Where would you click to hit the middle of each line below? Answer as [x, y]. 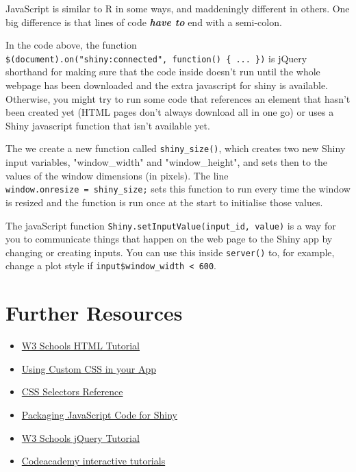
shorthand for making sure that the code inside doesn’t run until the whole [163, 72]
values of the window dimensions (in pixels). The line [117, 175]
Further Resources [94, 313]
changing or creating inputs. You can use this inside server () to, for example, [170, 252]
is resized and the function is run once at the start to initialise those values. [164, 202]
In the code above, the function [71, 45]
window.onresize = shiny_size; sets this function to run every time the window [178, 189]
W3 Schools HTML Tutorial [81, 346]
